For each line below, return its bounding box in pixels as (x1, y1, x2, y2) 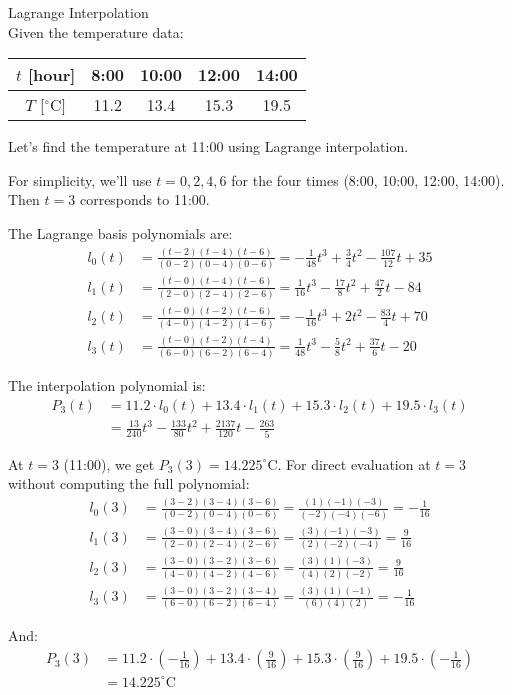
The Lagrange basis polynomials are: (8, 222, 233, 243)
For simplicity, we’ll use (8, 169, 152, 190)
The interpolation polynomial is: (8, 375, 206, 396)
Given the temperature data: (8, 21, 184, 42)
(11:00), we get (63, 453, 155, 474)
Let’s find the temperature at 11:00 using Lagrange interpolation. (8, 136, 409, 157)
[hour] (27, 63, 76, 87)
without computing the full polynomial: (8, 473, 250, 494)
